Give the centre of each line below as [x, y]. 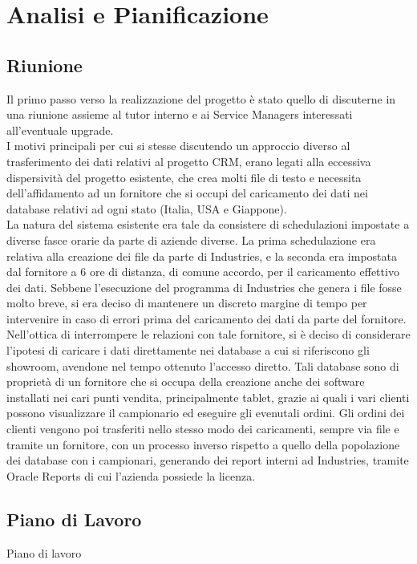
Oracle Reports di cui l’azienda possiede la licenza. [131, 475]
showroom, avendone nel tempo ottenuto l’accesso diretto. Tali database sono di [203, 365]
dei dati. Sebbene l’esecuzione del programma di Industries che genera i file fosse [204, 287]
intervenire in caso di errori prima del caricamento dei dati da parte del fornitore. [206, 318]
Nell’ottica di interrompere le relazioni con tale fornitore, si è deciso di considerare [208, 334]
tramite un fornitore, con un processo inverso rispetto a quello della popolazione [203, 444]
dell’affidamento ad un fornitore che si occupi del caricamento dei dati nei [187, 193]
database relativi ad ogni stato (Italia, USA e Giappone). [147, 208]
